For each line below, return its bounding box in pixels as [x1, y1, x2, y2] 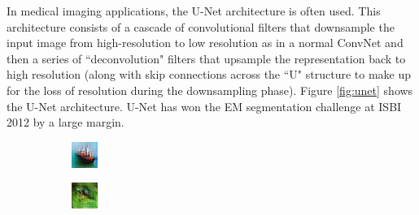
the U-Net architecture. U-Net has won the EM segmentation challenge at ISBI [7, 97, 402, 114]
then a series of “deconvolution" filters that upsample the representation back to [7, 49, 406, 67]
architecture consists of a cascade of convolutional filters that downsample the [7, 18, 395, 35]
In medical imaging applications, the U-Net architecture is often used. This [7, 2, 381, 19]
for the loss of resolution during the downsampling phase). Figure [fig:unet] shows [7, 81, 413, 98]
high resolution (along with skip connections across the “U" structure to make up [7, 66, 412, 83]
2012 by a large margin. [7, 114, 124, 131]
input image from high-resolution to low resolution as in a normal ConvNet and [7, 34, 404, 51]
